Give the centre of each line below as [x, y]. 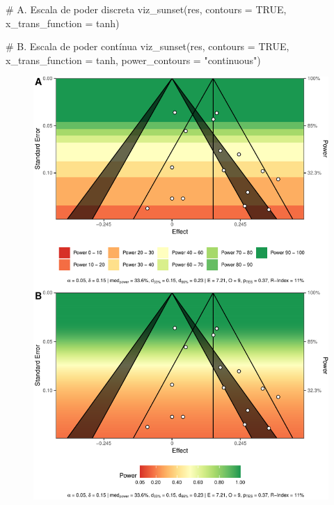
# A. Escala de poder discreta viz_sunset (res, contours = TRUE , [146, 9]
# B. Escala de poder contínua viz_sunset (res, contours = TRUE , [148, 46]
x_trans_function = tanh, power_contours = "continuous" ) [133, 60]
